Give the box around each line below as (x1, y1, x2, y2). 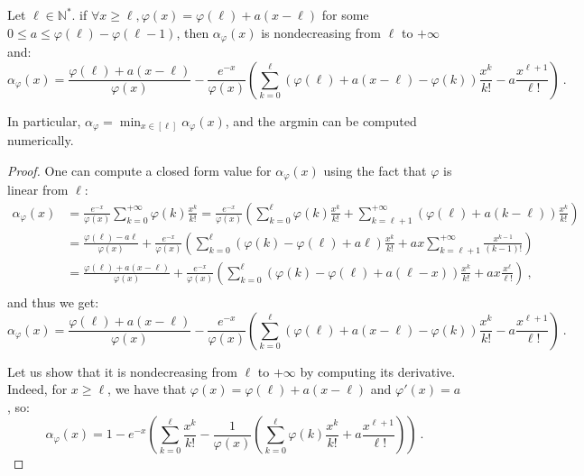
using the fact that (323, 160, 427, 179)
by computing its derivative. (300, 362, 456, 380)
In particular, (7, 111, 81, 130)
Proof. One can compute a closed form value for (7, 160, 272, 179)
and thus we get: (7, 292, 99, 311)
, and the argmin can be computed (225, 111, 417, 130)
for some (321, 5, 369, 23)
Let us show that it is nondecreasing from (7, 362, 237, 380)
